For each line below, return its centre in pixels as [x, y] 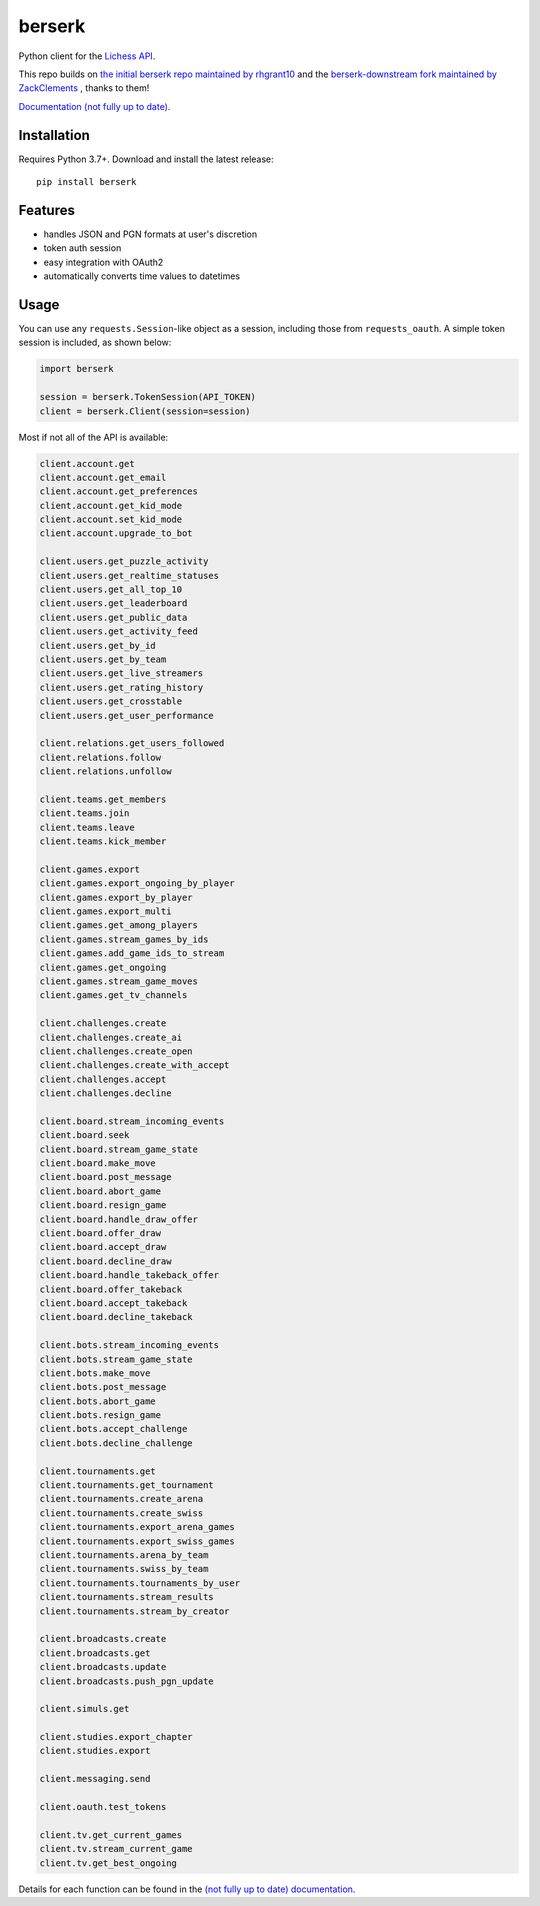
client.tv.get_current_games [111, 1834]
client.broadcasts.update [103, 1667]
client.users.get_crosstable [111, 701]
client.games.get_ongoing [103, 967]
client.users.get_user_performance [126, 715]
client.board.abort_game [100, 1191]
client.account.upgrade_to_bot [116, 533]
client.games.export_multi [105, 911]
